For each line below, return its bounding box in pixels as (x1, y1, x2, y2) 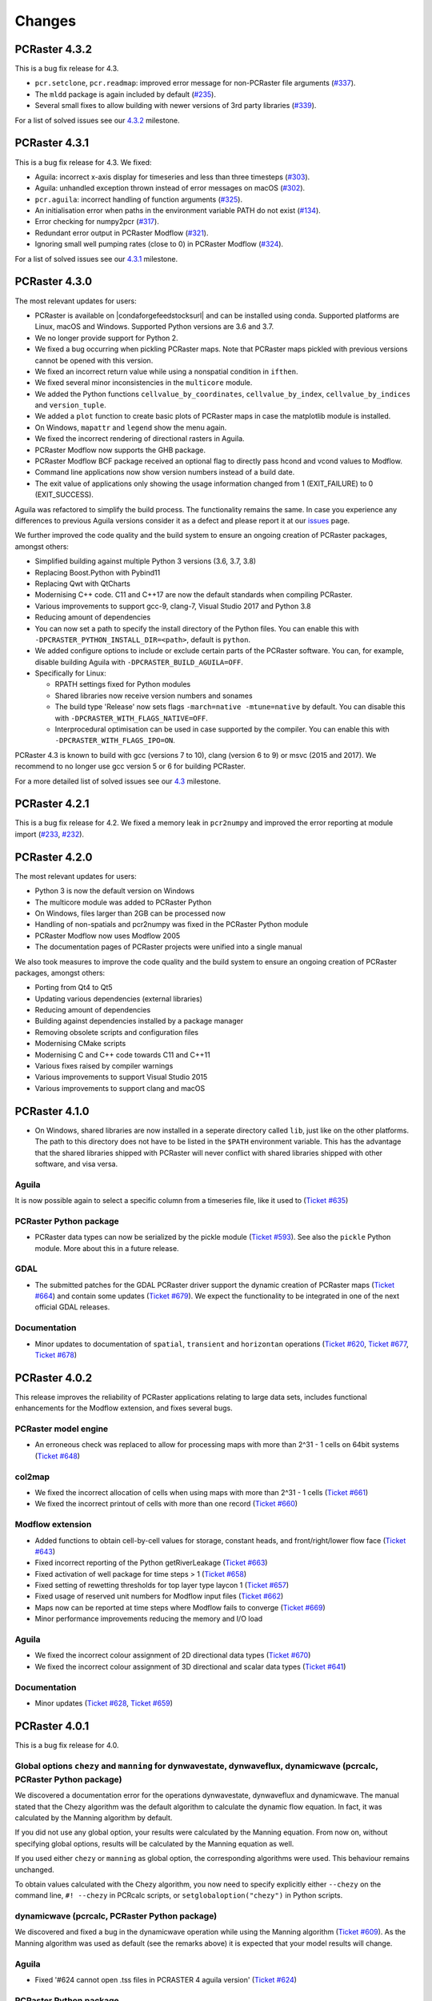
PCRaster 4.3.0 (14, 275, 93, 288)
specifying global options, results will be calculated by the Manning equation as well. (14, 1839, 294, 1848)
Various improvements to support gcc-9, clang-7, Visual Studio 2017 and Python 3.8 (34, 601, 311, 611)
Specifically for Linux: (34, 668, 107, 678)
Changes (14, 12, 76, 30)
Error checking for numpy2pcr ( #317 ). (34, 217, 159, 227)
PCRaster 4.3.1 (14, 136, 90, 150)
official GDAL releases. (34, 1302, 110, 1312)
